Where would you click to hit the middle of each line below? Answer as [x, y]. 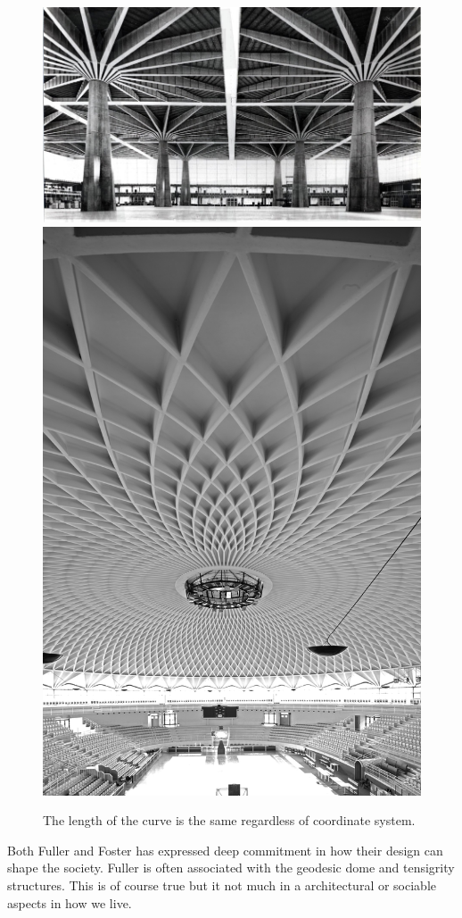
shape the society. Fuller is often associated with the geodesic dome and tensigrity [231, 868]
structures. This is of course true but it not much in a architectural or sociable [222, 885]
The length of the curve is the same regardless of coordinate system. [229, 820]
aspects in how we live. [70, 902]
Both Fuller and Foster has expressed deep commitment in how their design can [225, 850]
